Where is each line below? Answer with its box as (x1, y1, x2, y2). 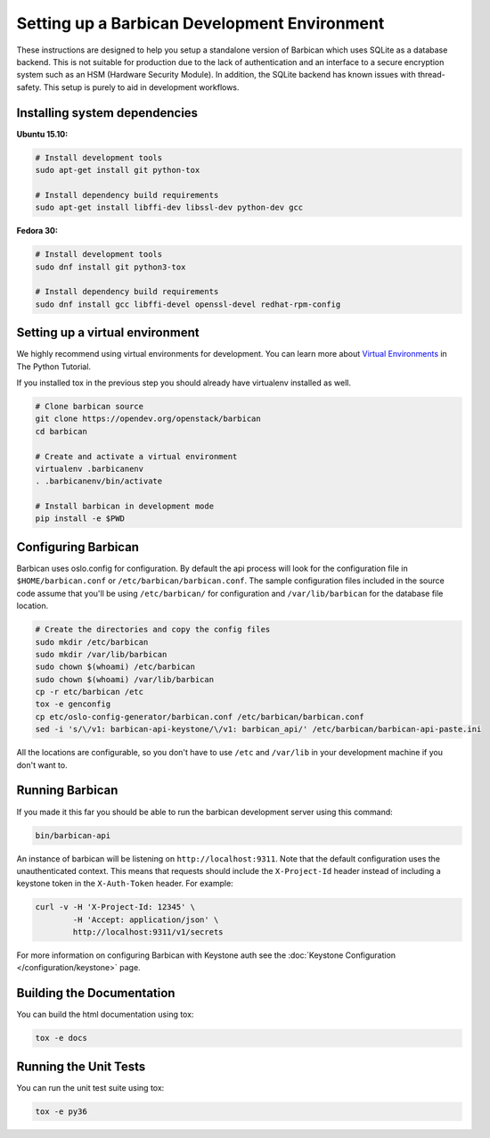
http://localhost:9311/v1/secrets (72, 928, 224, 937)
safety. (16, 81, 42, 93)
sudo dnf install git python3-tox (35, 261, 186, 272)
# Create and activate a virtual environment (35, 451, 238, 461)
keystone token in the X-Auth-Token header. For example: (16, 878, 233, 889)
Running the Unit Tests (16, 1059, 146, 1074)
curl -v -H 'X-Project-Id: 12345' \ (35, 902, 196, 912)
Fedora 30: (16, 226, 58, 236)
